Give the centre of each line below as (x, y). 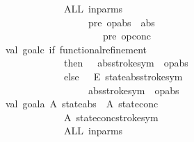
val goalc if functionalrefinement (76, 49)
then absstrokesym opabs (126, 63)
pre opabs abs (121, 22)
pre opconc (127, 36)
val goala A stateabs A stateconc (82, 104)
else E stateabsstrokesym (123, 76)
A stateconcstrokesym (111, 117)
